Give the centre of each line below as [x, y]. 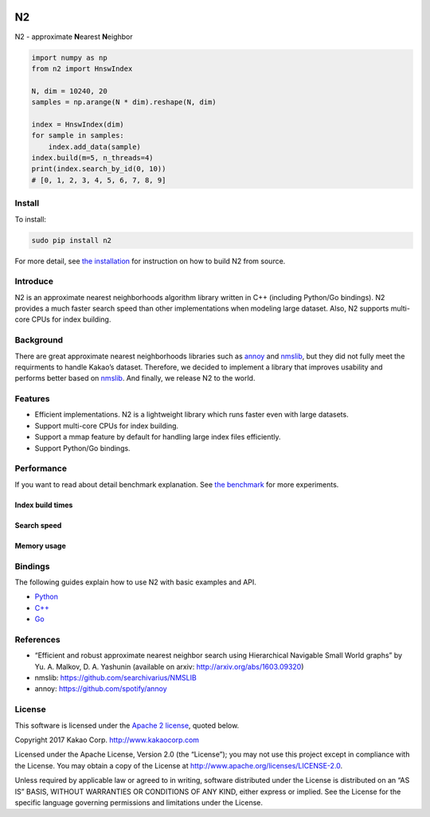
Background [39, 340]
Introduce [34, 281]
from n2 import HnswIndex [82, 68]
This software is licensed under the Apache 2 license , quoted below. [127, 725]
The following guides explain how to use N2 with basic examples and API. [135, 582]
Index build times [44, 505]
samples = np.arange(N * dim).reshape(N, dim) [124, 102]
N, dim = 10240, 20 [69, 91]
